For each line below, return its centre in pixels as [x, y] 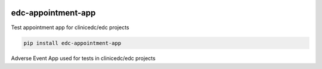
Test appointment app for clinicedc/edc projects [70, 27]
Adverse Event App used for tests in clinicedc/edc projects [83, 58]
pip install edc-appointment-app [72, 43]
